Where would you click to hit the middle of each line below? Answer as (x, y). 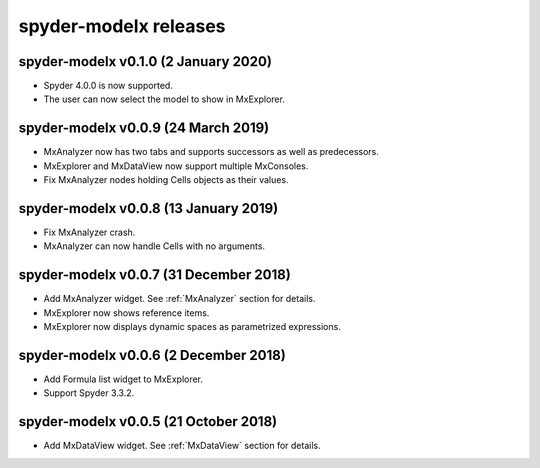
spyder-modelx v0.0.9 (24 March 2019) (144, 128)
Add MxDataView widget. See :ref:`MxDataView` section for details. (182, 446)
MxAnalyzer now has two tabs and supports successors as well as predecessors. (211, 152)
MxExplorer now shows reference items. (126, 312)
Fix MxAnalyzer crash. (89, 232)
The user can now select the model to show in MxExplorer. (164, 99)
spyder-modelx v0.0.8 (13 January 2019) (148, 208)
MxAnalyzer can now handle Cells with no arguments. (154, 246)
